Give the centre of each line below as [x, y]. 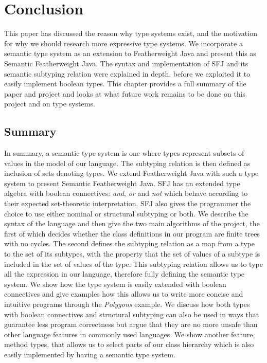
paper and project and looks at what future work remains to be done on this [125, 93]
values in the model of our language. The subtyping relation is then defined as [127, 163]
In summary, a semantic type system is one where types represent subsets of [124, 153]
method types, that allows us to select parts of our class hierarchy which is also [129, 344]
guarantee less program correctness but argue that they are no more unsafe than [131, 324]
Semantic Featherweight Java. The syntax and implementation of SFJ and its [126, 63]
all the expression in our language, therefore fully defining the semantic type [124, 274]
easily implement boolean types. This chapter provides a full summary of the [125, 84]
